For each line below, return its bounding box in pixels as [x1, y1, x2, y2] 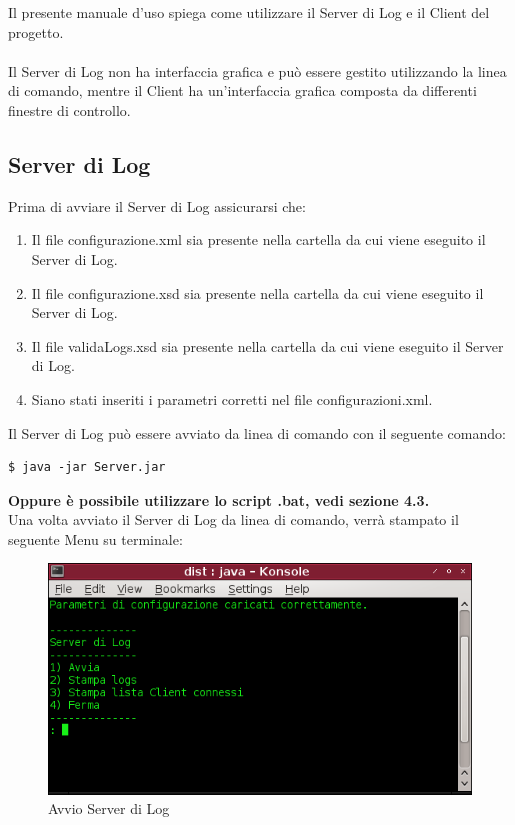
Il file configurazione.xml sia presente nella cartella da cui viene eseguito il [31, 229, 486, 250]
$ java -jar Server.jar [8, 460, 166, 475]
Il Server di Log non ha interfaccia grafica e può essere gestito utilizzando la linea [8, 60, 507, 81]
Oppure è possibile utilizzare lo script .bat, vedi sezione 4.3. [8, 489, 430, 510]
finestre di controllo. [8, 99, 131, 120]
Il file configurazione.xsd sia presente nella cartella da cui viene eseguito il [31, 282, 484, 303]
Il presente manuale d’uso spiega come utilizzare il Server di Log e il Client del [8, 2, 490, 22]
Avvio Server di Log [48, 798, 170, 819]
